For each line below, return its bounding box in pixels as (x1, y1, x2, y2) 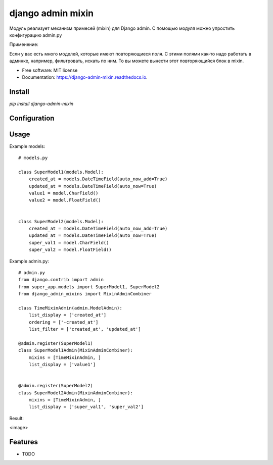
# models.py (18, 155, 48, 161)
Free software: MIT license (22, 67, 78, 73)
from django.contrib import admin (18, 277, 104, 283)
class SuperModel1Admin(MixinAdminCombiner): (18, 347, 133, 353)
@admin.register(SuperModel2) (18, 383, 94, 389)
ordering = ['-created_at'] (28, 319, 99, 325)
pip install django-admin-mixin (9, 100, 74, 107)
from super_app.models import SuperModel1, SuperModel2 (18, 284, 160, 290)
